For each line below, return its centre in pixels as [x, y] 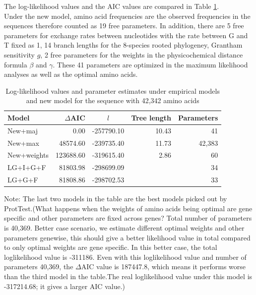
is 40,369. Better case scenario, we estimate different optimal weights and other [124, 228]
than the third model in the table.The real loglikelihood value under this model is [128, 276]
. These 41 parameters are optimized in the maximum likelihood [150, 64]
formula [16, 64]
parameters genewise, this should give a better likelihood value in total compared [127, 237]
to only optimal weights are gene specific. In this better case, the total [111, 247]
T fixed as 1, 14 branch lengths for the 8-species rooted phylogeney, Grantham [123, 45]
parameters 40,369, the [39, 266]
